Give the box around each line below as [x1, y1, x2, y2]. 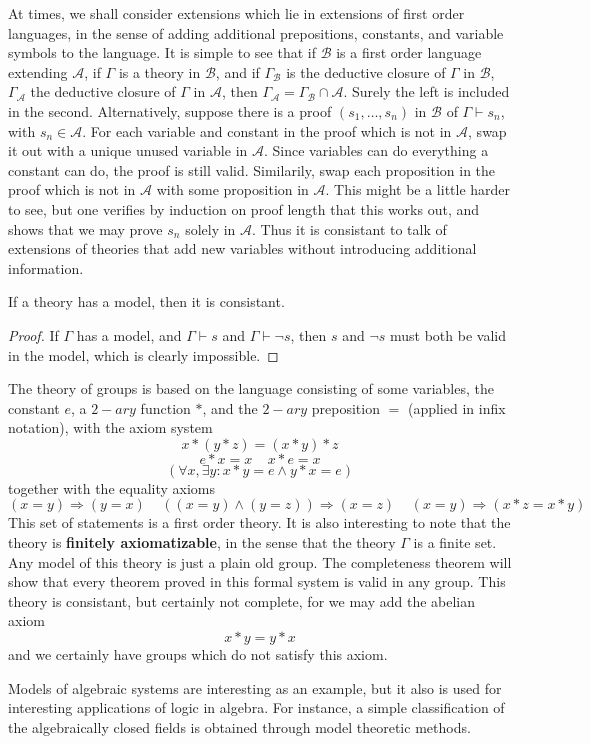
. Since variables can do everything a [263, 140, 489, 161]
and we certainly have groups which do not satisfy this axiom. [8, 644, 388, 665]
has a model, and [76, 324, 182, 345]
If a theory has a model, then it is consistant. [8, 291, 285, 312]
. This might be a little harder [325, 179, 511, 200]
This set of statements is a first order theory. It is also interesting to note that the [8, 512, 511, 533]
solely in [185, 218, 236, 239]
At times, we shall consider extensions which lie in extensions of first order [8, 3, 465, 23]
